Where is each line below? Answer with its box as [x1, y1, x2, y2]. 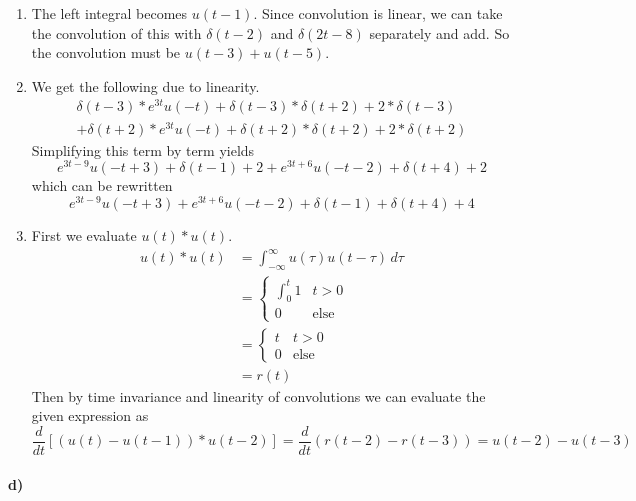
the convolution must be [31, 42, 181, 63]
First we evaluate [31, 224, 137, 245]
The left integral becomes [31, 3, 188, 23]
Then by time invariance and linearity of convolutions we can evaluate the [31, 385, 486, 406]
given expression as [31, 405, 149, 426]
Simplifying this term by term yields [31, 139, 255, 160]
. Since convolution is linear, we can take [253, 3, 503, 23]
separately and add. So [369, 22, 510, 43]
